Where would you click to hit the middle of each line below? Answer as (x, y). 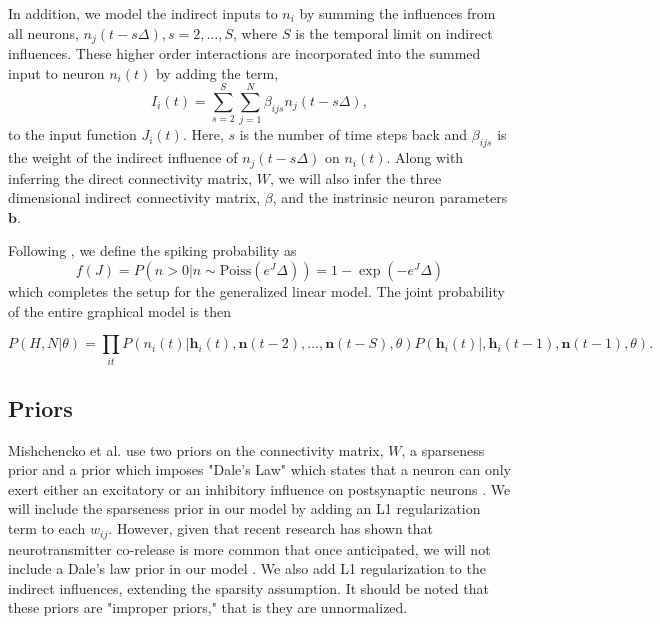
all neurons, (43, 32)
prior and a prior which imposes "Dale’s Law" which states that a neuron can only (259, 469)
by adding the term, (217, 72)
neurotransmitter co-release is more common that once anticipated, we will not (249, 548)
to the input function (72, 134)
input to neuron (56, 72)
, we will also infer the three (355, 177)
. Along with (425, 157)
